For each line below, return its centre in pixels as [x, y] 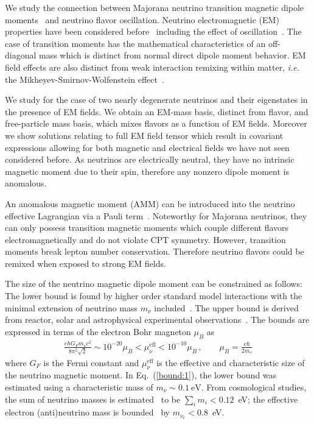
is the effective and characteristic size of [231, 362]
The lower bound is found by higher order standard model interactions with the [154, 296]
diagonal [21, 55]
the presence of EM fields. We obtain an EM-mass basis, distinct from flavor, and [157, 111]
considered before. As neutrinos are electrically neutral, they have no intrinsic [150, 159]
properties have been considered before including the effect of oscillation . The [153, 31]
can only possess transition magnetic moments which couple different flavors [147, 228]
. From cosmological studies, [254, 387]
